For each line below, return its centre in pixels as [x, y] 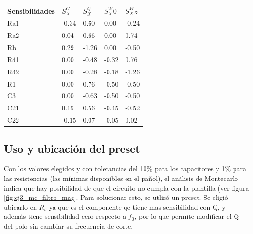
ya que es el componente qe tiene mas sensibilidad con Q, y [137, 207]
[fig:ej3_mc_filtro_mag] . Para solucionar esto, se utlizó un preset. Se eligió [116, 197]
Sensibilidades [31, 10]
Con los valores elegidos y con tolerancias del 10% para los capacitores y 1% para [125, 169]
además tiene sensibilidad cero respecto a [65, 216]
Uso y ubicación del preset [72, 148]
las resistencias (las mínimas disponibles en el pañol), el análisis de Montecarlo [121, 178]
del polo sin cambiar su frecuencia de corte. [69, 225]
